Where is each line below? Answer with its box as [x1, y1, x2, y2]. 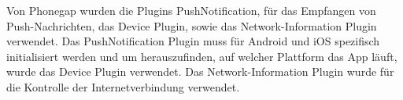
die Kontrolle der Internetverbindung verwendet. [6, 78, 240, 95]
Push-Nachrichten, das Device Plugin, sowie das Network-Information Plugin [6, 17, 377, 34]
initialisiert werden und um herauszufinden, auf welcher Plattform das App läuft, [6, 48, 397, 64]
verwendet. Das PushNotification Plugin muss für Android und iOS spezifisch [6, 33, 380, 49]
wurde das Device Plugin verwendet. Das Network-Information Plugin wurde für [6, 63, 394, 80]
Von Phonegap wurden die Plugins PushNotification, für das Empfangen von [6, 2, 376, 18]
